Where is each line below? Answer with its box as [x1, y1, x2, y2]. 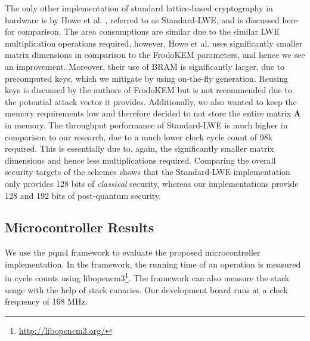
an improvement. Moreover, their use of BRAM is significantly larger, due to [5, 60, 285, 72]
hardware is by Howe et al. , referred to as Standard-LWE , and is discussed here [5, 13, 298, 26]
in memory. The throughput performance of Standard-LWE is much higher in [5, 118, 288, 131]
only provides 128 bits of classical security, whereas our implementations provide [5, 177, 299, 189]
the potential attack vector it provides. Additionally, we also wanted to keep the [5, 95, 297, 107]
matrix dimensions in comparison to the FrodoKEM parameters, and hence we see [5, 48, 305, 61]
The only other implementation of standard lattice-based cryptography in [5, 2, 273, 14]
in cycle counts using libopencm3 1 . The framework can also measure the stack [5, 270, 290, 284]
